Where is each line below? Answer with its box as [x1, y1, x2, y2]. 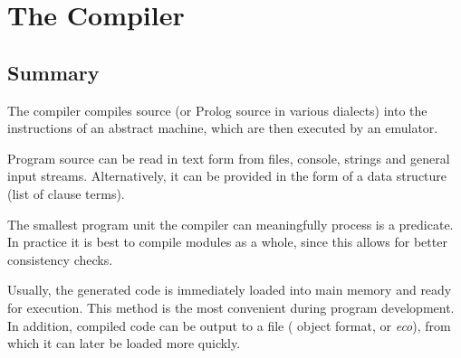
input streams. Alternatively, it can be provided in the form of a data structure [7, 166, 447, 185]
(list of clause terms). [7, 184, 125, 203]
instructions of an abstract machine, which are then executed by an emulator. [7, 118, 438, 137]
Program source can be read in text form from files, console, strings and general [7, 148, 450, 167]
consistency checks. [7, 250, 113, 268]
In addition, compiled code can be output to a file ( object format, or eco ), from [7, 316, 451, 334]
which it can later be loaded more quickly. [7, 334, 241, 353]
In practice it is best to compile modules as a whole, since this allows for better [7, 232, 447, 251]
